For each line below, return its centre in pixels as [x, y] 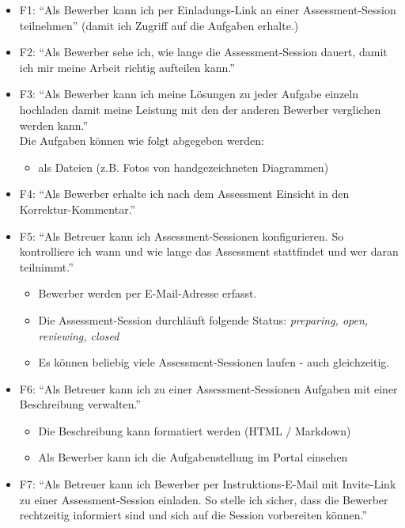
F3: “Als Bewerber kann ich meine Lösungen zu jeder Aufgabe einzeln [189, 94]
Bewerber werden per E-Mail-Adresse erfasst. [148, 293]
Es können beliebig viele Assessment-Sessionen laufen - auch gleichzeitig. [214, 362]
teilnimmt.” [46, 266]
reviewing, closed [79, 335]
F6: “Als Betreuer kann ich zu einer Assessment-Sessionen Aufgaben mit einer [208, 388]
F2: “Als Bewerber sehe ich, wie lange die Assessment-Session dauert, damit [203, 52]
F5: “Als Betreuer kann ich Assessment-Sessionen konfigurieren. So [182, 236]
